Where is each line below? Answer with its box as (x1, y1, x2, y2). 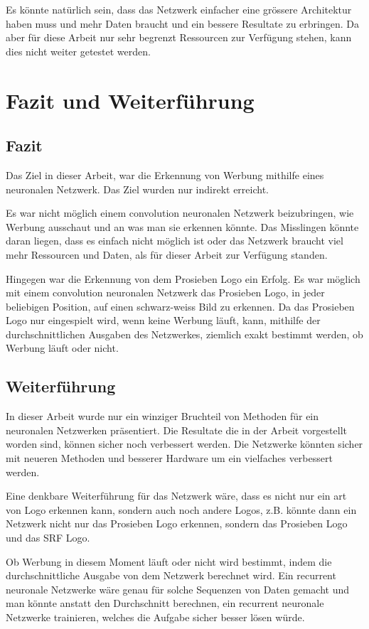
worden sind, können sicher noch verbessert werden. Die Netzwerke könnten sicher (6, 436, 363, 451)
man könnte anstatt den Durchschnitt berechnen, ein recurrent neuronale (6, 596, 324, 611)
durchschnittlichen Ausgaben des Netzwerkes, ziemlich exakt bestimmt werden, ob (6, 326, 363, 341)
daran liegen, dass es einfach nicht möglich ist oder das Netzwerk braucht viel (6, 233, 343, 248)
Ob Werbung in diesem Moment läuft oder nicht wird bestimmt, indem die (6, 554, 332, 569)
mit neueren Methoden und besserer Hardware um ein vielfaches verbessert (6, 451, 333, 466)
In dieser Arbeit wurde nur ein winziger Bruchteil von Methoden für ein (6, 409, 319, 424)
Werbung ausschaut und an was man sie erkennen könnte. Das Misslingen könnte (6, 219, 359, 234)
